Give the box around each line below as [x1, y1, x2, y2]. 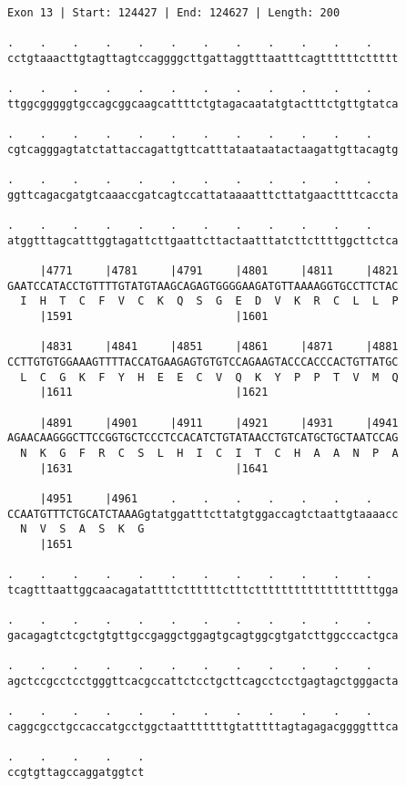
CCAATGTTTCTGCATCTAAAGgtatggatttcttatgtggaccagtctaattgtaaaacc [7, 507, 399, 521]
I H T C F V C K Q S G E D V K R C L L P [20, 295, 399, 308]
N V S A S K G [20, 522, 145, 536]
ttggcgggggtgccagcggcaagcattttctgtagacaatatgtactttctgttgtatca [7, 97, 399, 110]
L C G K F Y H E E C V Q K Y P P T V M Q [20, 370, 399, 384]
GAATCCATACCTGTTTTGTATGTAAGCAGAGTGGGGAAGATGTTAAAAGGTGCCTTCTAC [7, 279, 399, 293]
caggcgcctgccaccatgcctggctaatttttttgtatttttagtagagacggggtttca [7, 719, 399, 733]
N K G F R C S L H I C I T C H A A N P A [20, 447, 399, 460]
